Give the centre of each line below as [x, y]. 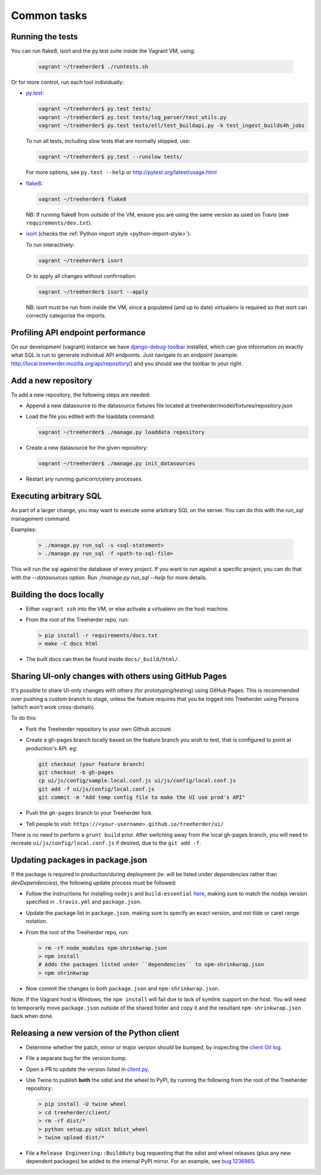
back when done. [32, 1016]
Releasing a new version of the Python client [95, 1033]
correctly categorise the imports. [66, 315]
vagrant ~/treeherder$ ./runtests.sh [93, 67]
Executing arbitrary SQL [56, 496]
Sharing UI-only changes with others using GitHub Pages [119, 676]
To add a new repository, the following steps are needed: [81, 395]
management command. [41, 519]
